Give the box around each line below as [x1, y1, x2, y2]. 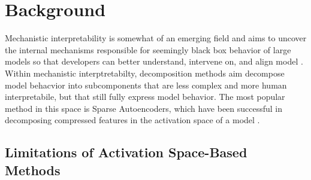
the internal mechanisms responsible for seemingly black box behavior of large [5, 43, 291, 56]
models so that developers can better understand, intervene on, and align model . [5, 55, 303, 68]
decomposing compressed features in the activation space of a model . [5, 114, 260, 126]
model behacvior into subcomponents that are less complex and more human [5, 78, 287, 91]
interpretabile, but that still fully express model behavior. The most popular [5, 90, 285, 103]
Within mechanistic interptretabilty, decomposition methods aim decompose [5, 66, 285, 79]
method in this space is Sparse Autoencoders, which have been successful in [5, 102, 283, 114]
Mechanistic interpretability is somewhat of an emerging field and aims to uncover [5, 32, 307, 44]
